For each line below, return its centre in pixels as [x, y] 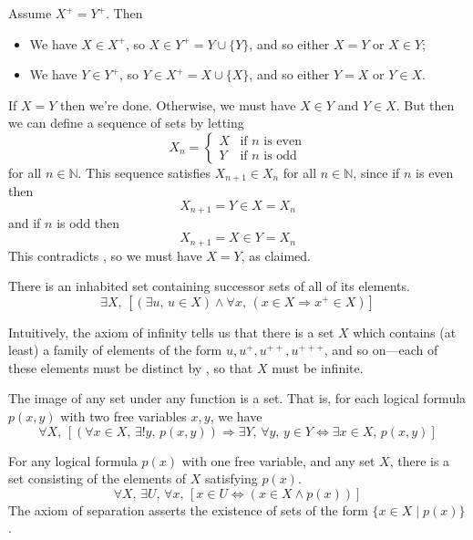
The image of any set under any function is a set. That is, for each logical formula [237, 398]
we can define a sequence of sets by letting [126, 123]
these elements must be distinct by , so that [131, 367]
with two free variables [123, 416]
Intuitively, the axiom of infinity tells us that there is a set [171, 332]
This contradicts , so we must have [105, 255]
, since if [376, 172]
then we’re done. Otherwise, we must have [178, 104]
